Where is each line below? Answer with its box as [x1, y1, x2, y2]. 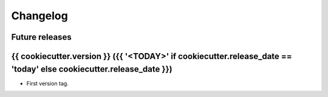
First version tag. [26, 80, 69, 87]
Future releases [11, 32, 72, 42]
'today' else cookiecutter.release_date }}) [11, 64, 173, 74]
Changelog [11, 9, 68, 22]
